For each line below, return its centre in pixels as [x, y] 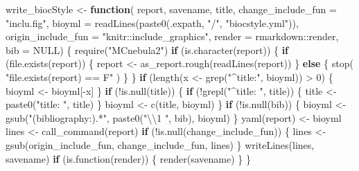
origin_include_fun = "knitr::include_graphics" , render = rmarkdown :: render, [172, 36]
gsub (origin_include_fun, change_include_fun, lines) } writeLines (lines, [160, 144]
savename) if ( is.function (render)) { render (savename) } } [128, 158]
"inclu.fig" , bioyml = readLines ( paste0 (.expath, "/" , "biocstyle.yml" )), [152, 22]
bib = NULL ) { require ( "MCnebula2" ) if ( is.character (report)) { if [147, 49]
